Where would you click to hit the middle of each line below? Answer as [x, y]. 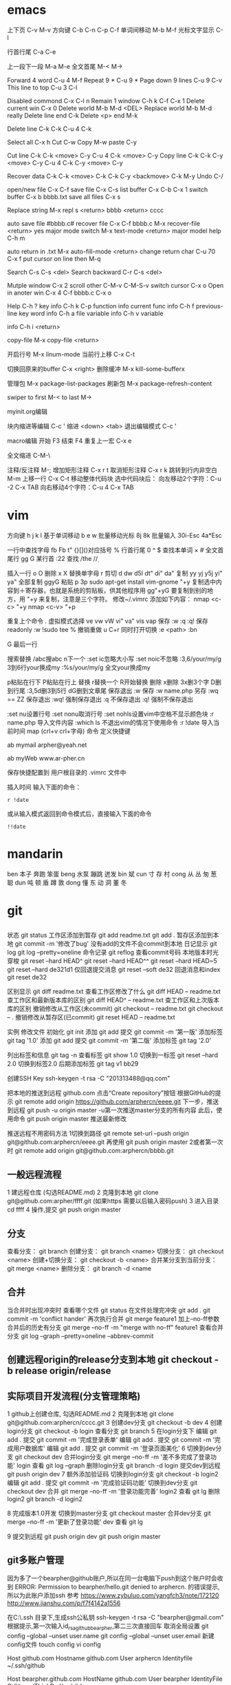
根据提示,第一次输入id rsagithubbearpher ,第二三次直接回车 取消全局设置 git [108, 1626]
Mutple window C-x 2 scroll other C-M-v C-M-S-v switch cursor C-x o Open [115, 285]
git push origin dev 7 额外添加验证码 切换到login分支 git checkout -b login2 [113, 1474]
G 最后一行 [22, 644]
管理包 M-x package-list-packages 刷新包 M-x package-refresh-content [110, 383]
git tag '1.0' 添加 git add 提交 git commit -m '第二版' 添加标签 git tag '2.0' [109, 1041]
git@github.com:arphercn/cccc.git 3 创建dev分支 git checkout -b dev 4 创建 [115, 1423]
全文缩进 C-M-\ [29, 455]
